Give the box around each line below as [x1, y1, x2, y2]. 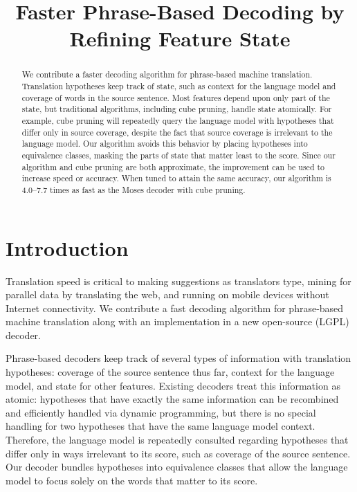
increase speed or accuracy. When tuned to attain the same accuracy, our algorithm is [21, 172, 331, 184]
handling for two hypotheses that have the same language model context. [6, 419, 315, 433]
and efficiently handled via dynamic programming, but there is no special [6, 405, 316, 419]
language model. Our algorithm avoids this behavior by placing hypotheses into [21, 138, 308, 149]
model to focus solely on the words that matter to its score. [6, 473, 258, 487]
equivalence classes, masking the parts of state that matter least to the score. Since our [21, 149, 336, 161]
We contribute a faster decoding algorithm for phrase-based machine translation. [21, 69, 313, 80]
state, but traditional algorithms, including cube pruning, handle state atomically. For [21, 103, 332, 115]
